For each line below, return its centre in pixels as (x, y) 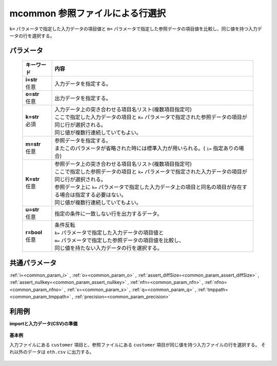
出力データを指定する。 (83, 99)
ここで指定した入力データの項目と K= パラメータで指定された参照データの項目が (151, 117)
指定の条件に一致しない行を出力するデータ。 (108, 214)
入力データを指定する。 (83, 84)
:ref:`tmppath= (213, 290)
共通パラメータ (33, 263)
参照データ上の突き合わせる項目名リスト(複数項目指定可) (123, 164)
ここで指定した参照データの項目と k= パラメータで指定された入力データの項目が (151, 172)
